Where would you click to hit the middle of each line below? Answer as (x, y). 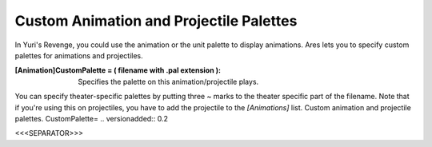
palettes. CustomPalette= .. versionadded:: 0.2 (91, 118)
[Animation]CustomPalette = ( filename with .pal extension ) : (118, 70)
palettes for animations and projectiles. (79, 55)
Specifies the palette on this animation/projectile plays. (168, 81)
